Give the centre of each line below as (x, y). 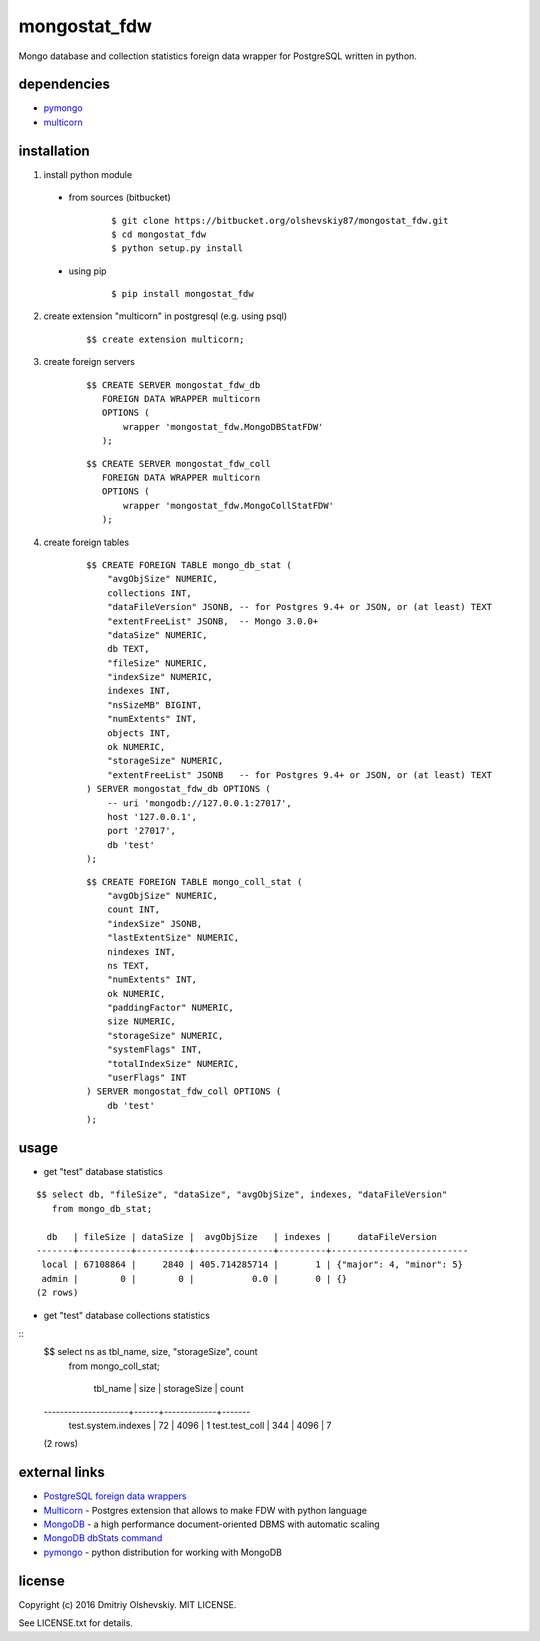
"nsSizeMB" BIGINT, (154, 704)
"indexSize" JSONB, (154, 923)
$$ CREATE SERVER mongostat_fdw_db (173, 384)
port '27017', (141, 831)
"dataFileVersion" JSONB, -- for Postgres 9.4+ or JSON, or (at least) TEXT (299, 607)
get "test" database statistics (103, 1172)
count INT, (133, 909)
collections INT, (149, 593)
